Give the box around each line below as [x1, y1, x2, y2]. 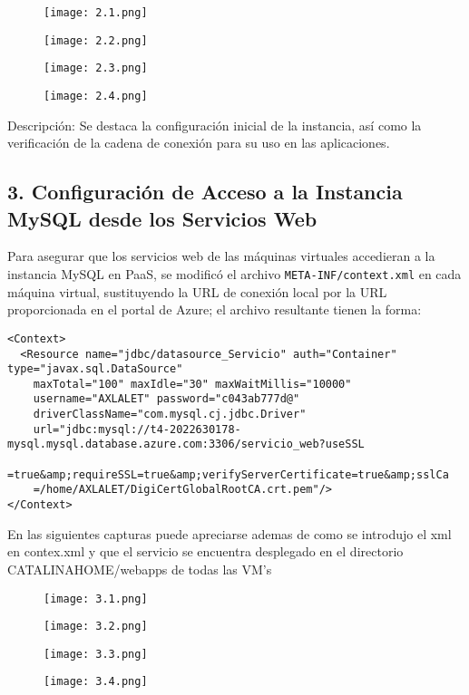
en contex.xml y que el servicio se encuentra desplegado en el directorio [7, 542, 404, 561]
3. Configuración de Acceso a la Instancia [7, 178, 403, 206]
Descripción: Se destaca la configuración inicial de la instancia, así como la [7, 115, 422, 134]
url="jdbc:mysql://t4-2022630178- [33, 422, 241, 436]
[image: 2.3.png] [44, 62, 148, 75]
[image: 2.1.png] [44, 6, 148, 19]
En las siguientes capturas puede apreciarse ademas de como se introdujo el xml [7, 524, 452, 543]
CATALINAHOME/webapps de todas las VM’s [7, 559, 272, 578]
